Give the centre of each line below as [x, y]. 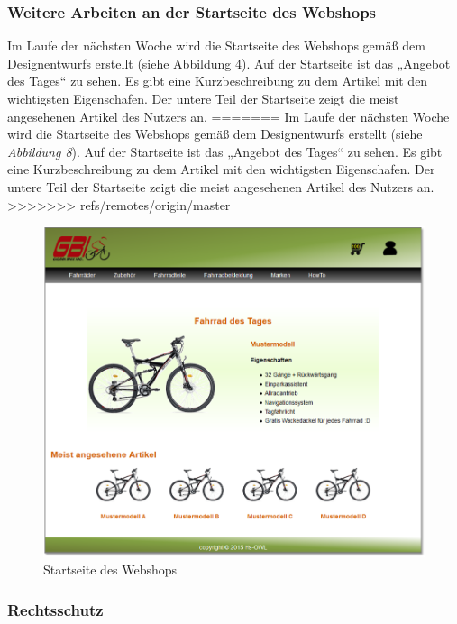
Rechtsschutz [55, 609]
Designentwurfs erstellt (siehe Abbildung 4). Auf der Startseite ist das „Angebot [229, 63]
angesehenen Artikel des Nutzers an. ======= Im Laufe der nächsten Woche [228, 116]
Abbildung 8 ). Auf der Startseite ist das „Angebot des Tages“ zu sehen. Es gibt [225, 151]
